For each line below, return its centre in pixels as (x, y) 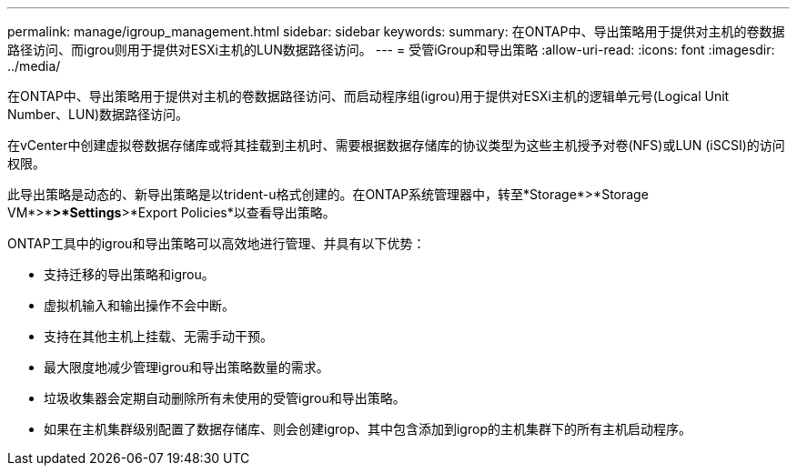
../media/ (34, 66)
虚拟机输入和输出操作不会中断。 (139, 305)
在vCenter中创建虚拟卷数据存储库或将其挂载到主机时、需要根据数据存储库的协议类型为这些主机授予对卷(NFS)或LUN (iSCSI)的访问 (396, 145)
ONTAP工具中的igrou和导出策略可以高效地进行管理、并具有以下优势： (217, 243)
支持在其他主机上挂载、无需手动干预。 (158, 336)
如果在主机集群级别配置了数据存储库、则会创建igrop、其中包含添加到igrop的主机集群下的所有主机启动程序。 (368, 429)
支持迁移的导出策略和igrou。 (129, 274)
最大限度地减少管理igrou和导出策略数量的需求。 (187, 367)
